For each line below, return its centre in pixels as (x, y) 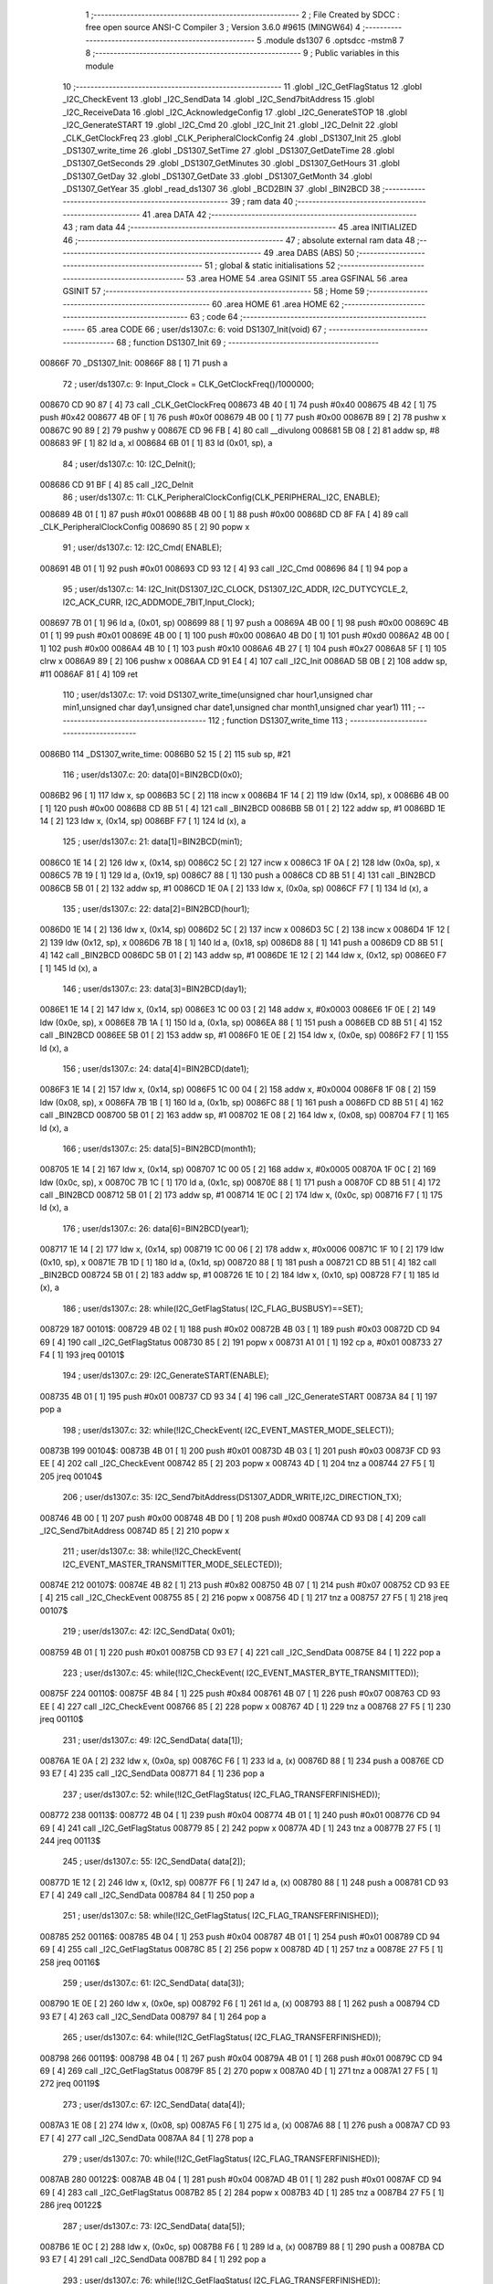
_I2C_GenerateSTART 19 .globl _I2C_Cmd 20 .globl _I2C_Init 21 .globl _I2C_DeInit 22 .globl (231, 125)
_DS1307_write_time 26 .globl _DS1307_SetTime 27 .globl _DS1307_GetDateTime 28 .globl (228, 150)
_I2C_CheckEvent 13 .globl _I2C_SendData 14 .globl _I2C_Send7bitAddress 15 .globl (218, 100)
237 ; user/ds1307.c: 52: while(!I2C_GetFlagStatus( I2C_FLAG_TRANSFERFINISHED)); (221, 1794)
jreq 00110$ (62, 1719)
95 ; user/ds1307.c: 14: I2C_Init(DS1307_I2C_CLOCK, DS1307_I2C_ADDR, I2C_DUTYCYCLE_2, (236, 589)
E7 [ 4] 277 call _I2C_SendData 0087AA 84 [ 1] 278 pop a (147, 2138)
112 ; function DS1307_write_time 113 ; (278, 720)
